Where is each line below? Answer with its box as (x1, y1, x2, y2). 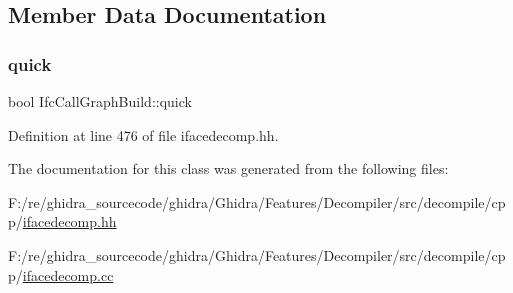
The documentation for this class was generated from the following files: (8, 158, 449, 179)
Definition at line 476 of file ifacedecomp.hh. (8, 124, 279, 145)
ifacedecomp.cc (22, 264, 114, 285)
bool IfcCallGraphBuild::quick (8, 91, 192, 111)
